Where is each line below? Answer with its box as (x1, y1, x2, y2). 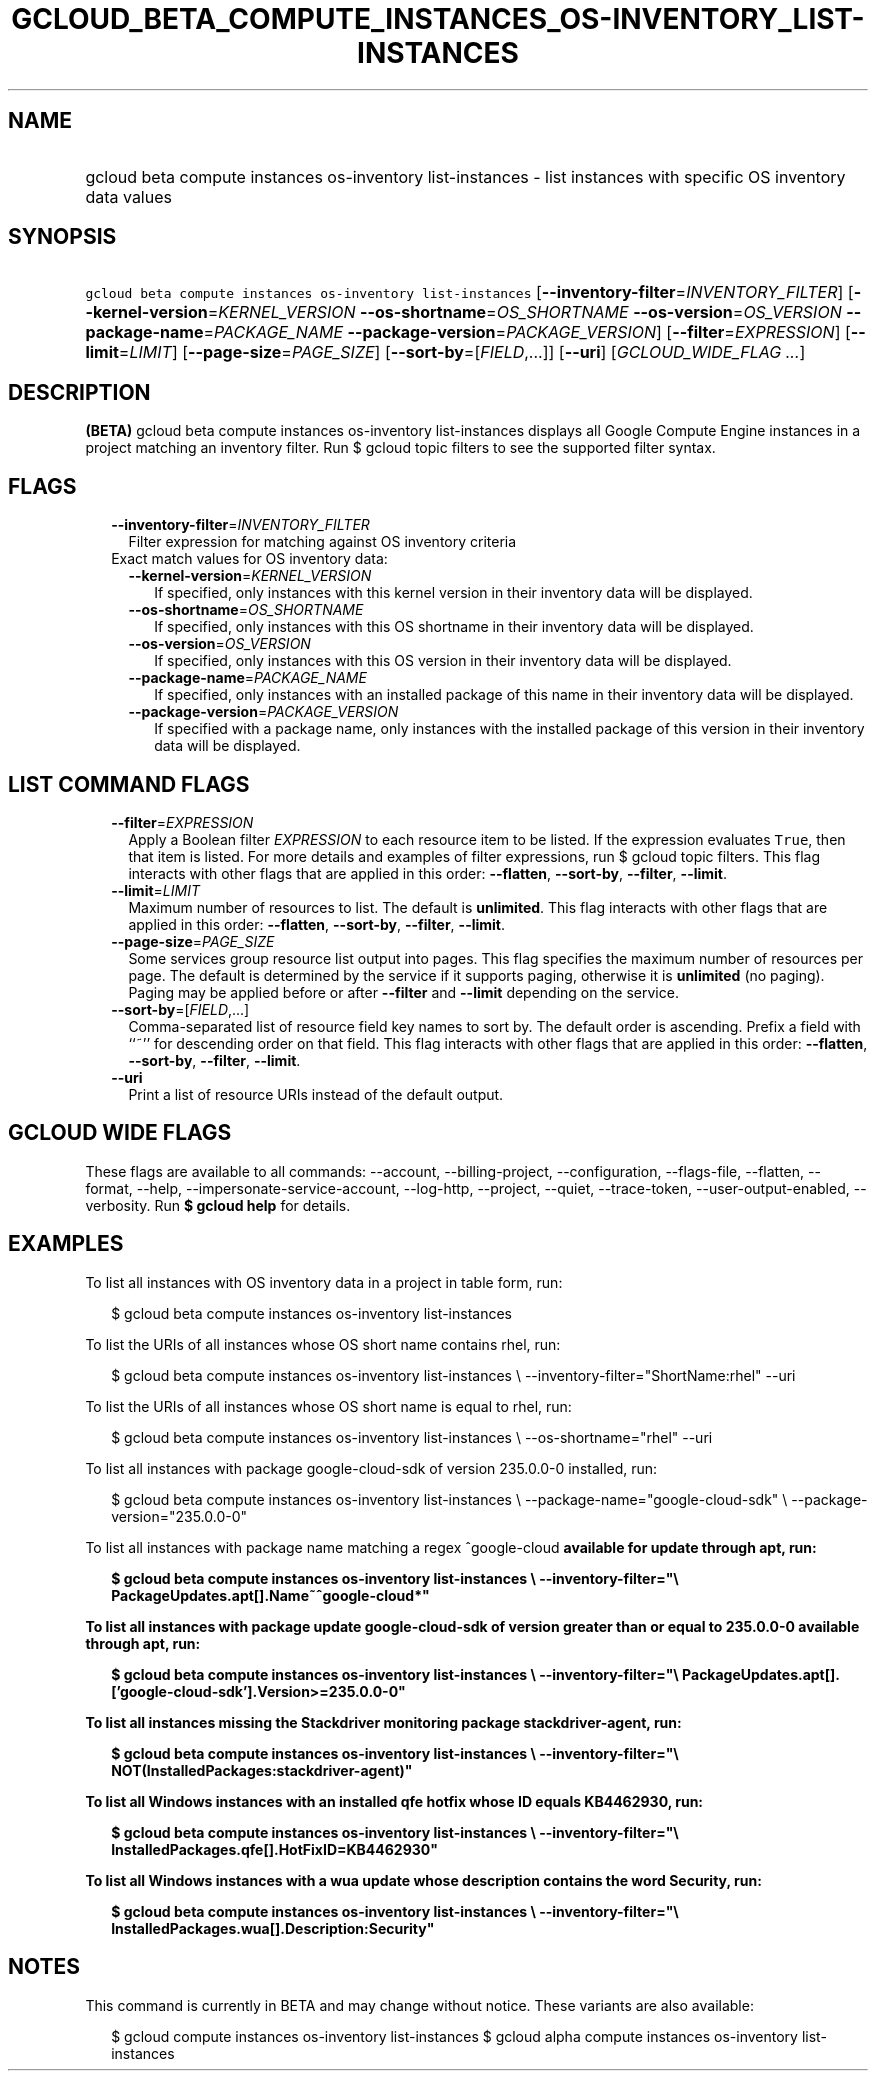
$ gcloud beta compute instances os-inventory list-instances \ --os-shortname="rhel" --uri (111, 1428, 713, 1446)
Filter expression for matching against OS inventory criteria (128, 533, 517, 551)
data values (85, 186, 172, 207)
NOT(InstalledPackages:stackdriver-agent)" (111, 1761, 413, 1779)
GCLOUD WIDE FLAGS (8, 1120, 232, 1146)
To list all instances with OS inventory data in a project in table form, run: (85, 1273, 563, 1291)
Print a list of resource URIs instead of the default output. (128, 1085, 504, 1103)
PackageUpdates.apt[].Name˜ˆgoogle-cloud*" (111, 1586, 430, 1604)
